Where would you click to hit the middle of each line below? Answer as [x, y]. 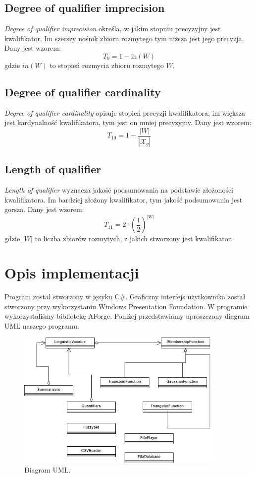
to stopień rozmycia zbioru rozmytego [107, 65]
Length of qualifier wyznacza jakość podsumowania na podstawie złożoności [119, 190]
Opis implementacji [72, 273]
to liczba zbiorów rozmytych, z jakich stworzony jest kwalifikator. [134, 239]
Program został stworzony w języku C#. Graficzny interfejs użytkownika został [125, 297]
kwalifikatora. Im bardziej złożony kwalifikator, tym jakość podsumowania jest [124, 199]
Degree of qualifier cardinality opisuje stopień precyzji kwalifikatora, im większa [125, 112]
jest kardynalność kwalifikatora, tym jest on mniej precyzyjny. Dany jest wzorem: [128, 122]
